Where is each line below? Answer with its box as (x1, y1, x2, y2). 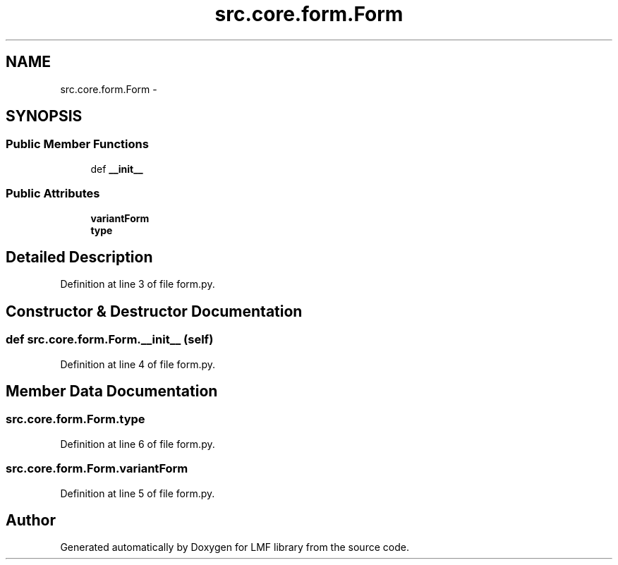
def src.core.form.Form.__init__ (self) (6, 332, 214, 347)
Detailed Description (6, 248, 153, 266)
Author (6, 511, 56, 530)
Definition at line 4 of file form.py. (60, 358, 216, 370)
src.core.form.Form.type (6, 412, 145, 427)
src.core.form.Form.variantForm (6, 461, 188, 476)
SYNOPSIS (6, 107, 83, 126)
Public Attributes (6, 186, 100, 201)
